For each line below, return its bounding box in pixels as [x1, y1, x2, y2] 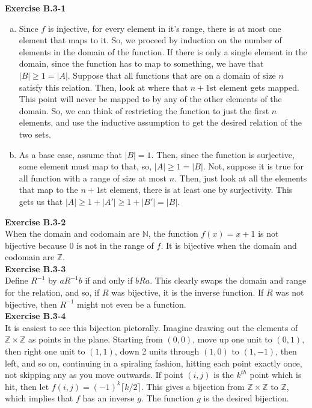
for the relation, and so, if [5, 286, 100, 299]
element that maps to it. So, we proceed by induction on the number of [19, 34, 282, 46]
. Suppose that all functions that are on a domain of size [67, 69, 276, 81]
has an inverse [82, 392, 135, 404]
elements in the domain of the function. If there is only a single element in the [19, 45, 307, 58]
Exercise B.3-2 [5, 215, 66, 228]
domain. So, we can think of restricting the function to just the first [19, 104, 269, 117]
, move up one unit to [192, 333, 272, 346]
